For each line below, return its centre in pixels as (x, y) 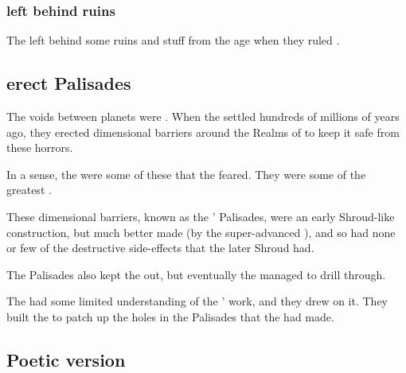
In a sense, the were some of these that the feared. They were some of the (186, 174)
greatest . (29, 190)
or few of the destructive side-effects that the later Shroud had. (160, 248)
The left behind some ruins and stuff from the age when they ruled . (173, 40)
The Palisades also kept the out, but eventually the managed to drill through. (196, 274)
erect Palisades (69, 83)
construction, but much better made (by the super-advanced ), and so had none (201, 232)
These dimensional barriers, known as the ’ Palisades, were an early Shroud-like (201, 216)
